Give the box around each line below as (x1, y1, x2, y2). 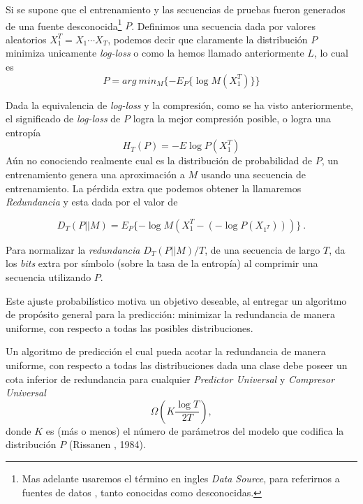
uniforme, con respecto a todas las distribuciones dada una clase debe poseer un (6, 357, 348, 372)
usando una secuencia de (200, 167, 306, 181)
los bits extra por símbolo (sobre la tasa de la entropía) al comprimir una (6, 256, 318, 271)
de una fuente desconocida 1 (6, 16, 122, 33)
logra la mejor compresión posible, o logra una (133, 111, 332, 126)
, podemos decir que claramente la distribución (108, 31, 308, 46)
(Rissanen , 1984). (68, 437, 146, 452)
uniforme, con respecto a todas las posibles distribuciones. (6, 320, 253, 335)
